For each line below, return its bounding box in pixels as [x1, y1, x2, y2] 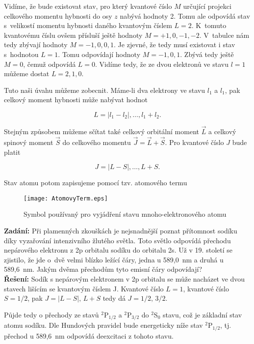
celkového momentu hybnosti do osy [4, 10, 112, 21]
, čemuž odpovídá [23, 58, 76, 69]
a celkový [208, 126, 236, 137]
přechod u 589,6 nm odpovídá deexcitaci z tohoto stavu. [4, 330, 174, 341]
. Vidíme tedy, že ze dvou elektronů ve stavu [95, 58, 229, 69]
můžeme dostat [4, 68, 50, 79]
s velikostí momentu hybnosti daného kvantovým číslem [4, 20, 172, 30]
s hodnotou [4, 49, 39, 59]
